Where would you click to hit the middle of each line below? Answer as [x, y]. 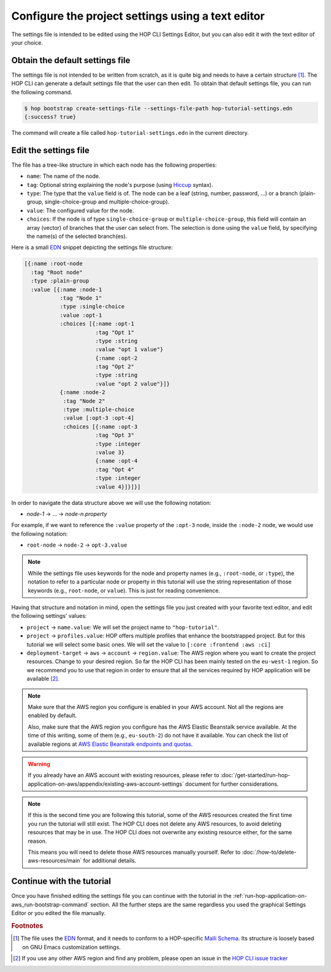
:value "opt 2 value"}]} [132, 384]
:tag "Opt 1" [115, 332]
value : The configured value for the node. [80, 210]
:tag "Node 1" [81, 298]
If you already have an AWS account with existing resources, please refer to [124, 775]
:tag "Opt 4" [115, 469]
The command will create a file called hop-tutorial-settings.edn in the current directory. [130, 132]
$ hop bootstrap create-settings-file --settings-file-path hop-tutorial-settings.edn [158, 108]
